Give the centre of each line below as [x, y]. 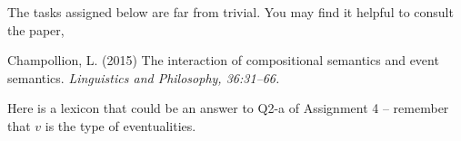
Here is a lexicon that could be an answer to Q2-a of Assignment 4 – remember [228, 108]
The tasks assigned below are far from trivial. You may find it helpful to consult [230, 12]
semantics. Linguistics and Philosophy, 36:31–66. [144, 77]
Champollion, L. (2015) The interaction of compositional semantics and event [223, 60]
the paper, [36, 29]
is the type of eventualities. [120, 125]
